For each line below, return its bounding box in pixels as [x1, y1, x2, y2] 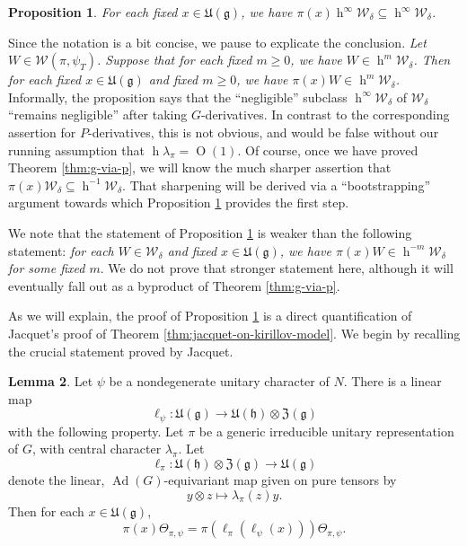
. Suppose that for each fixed [97, 50, 252, 69]
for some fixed [8, 259, 85, 277]
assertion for [8, 122, 76, 141]
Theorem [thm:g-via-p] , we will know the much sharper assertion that [8, 158, 392, 177]
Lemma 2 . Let [8, 372, 93, 391]
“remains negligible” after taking [8, 105, 188, 124]
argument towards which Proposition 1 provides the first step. [8, 193, 349, 212]
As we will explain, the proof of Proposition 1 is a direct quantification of [8, 306, 412, 325]
